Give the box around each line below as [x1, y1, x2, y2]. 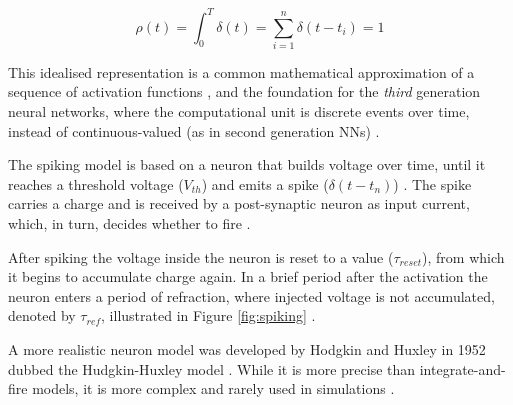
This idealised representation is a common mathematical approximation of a [8, 61, 475, 82]
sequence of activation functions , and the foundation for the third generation [8, 81, 481, 102]
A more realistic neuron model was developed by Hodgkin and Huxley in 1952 [8, 338, 486, 359]
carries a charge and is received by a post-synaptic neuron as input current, [8, 193, 470, 214]
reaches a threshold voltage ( [8, 173, 184, 194]
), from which [422, 246, 505, 267]
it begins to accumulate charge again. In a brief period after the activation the [8, 266, 488, 287]
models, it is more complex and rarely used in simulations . [32, 378, 395, 399]
